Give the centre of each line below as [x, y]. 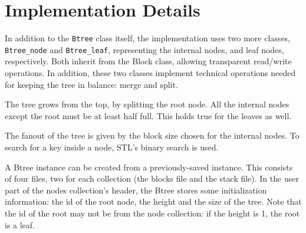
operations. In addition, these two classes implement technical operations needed [150, 73]
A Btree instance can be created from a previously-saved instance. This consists [149, 167]
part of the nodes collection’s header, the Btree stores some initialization [136, 190]
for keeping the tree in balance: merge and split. [91, 84]
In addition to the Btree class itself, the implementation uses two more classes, [148, 38]
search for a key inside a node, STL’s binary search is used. [112, 147]
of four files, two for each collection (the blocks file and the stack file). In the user [152, 178]
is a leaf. [20, 224]
